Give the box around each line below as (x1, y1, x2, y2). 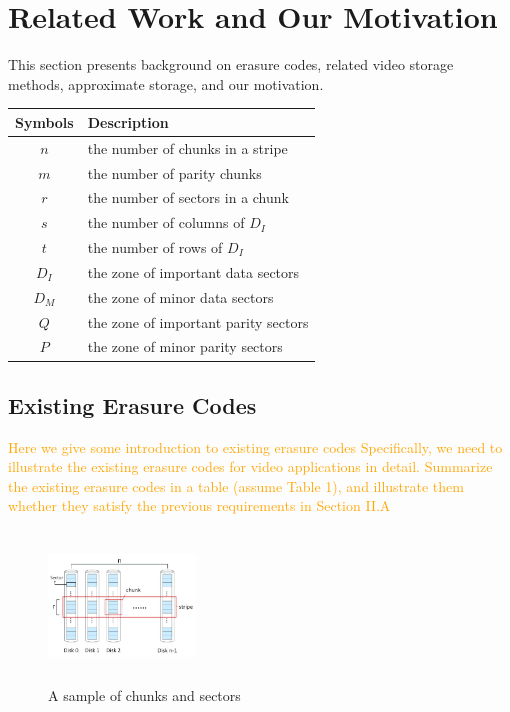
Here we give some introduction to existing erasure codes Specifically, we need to (8, 436, 503, 457)
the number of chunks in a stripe (87, 137, 288, 158)
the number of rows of (87, 237, 223, 258)
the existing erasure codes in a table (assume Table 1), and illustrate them (8, 475, 464, 496)
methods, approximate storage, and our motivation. (8, 73, 324, 94)
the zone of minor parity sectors (87, 336, 283, 357)
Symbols (15, 111, 74, 132)
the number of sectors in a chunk (87, 187, 289, 208)
